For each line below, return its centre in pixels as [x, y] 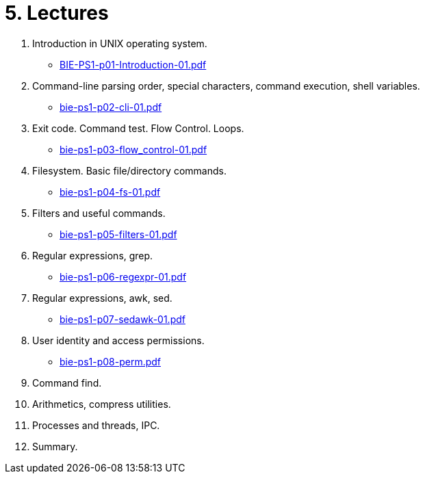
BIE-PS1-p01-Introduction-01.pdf [133, 64]
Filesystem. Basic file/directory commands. [129, 170]
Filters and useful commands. [99, 213]
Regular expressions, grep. [93, 255]
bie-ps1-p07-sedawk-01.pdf [123, 319]
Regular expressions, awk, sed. [102, 298]
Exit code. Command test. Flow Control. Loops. [138, 128]
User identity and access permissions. [118, 340]
